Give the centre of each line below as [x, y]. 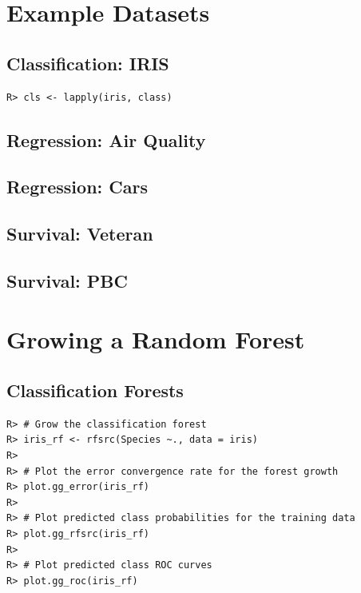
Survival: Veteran [80, 234]
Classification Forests [95, 390]
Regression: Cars [77, 187]
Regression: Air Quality [106, 139]
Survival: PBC [67, 280]
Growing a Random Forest [156, 339]
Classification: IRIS [88, 63]
